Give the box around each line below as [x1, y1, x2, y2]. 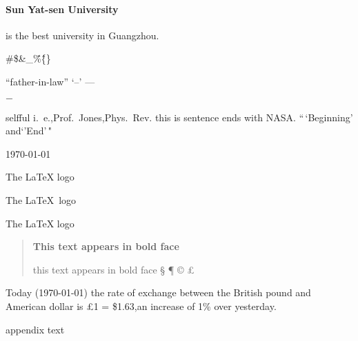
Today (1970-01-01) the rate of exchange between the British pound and [6, 285, 311, 300]
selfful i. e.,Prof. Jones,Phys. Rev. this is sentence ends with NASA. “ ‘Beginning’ [6, 110, 353, 124]
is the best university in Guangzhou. [6, 28, 159, 42]
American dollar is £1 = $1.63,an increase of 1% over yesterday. [6, 298, 277, 313]
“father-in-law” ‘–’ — [6, 74, 95, 88]
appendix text [6, 322, 65, 336]
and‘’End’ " [6, 123, 52, 138]
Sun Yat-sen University [6, 1, 119, 16]
